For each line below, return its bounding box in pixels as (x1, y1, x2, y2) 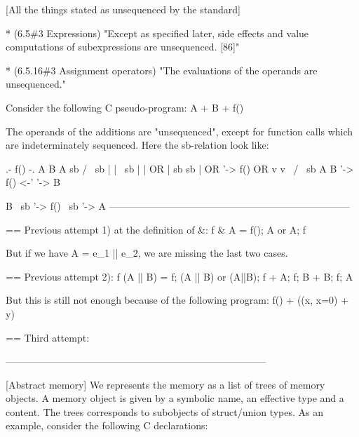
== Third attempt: (6, 330, 90, 344)
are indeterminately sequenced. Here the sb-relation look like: (6, 137, 269, 152)
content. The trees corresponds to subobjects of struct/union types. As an (6, 404, 324, 419)
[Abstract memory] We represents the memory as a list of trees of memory (6, 377, 325, 391)
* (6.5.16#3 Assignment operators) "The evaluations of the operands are (6, 62, 318, 77)
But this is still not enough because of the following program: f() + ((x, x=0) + (6, 293, 349, 307)
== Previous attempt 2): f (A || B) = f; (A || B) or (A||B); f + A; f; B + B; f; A (6, 269, 353, 283)
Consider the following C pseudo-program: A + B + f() (6, 100, 244, 114)
